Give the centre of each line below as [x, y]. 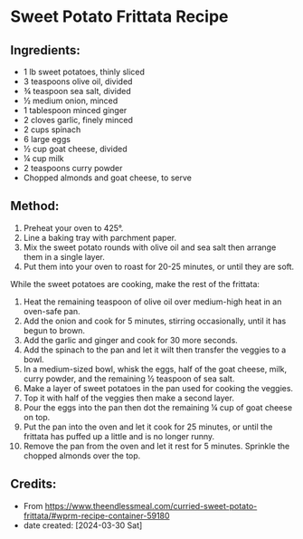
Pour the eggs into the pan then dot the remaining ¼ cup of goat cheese [158, 407]
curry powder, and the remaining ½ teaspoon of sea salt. [129, 379]
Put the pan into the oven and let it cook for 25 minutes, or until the [148, 427]
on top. [37, 417]
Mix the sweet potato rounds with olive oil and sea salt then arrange [150, 247]
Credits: [33, 484]
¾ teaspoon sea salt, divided [77, 91]
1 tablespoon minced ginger [75, 110]
